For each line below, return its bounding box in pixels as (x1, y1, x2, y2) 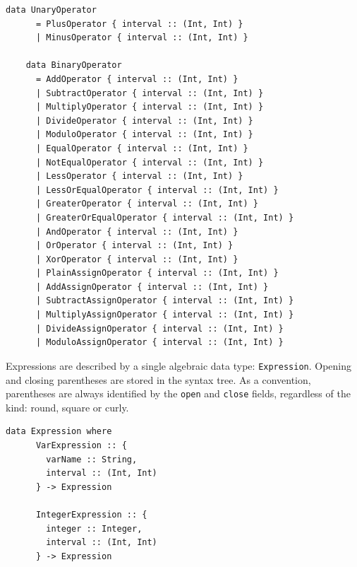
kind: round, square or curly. (6, 399, 129, 414)
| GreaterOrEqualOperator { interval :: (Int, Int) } (35, 212, 294, 223)
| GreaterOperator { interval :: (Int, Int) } (35, 199, 258, 209)
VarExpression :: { (35, 440, 127, 450)
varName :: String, (46, 454, 138, 464)
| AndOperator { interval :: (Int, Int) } (35, 226, 238, 237)
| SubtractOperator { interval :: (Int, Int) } (35, 88, 264, 98)
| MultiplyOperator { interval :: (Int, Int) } (35, 102, 264, 112)
